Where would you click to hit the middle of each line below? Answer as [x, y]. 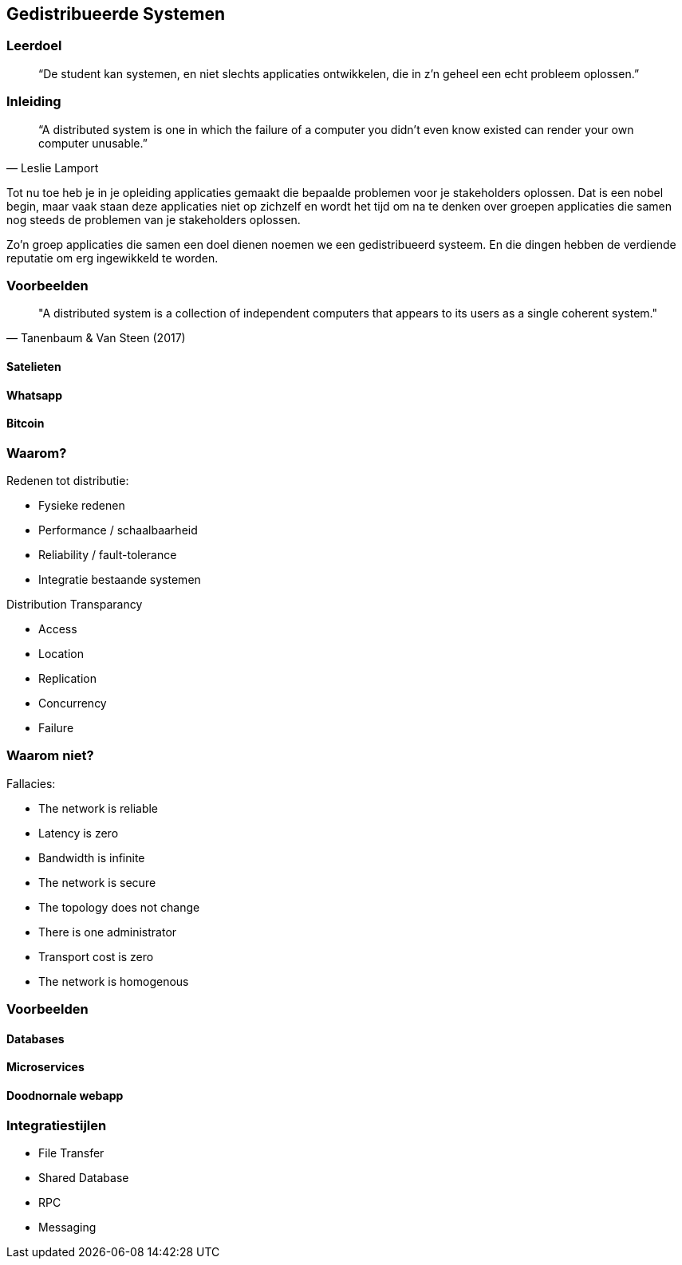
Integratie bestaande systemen [120, 580]
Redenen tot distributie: [68, 481]
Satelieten [34, 366]
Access [58, 629]
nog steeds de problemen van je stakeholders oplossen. [154, 219]
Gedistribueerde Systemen [116, 14]
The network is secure [97, 882]
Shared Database [84, 1178]
